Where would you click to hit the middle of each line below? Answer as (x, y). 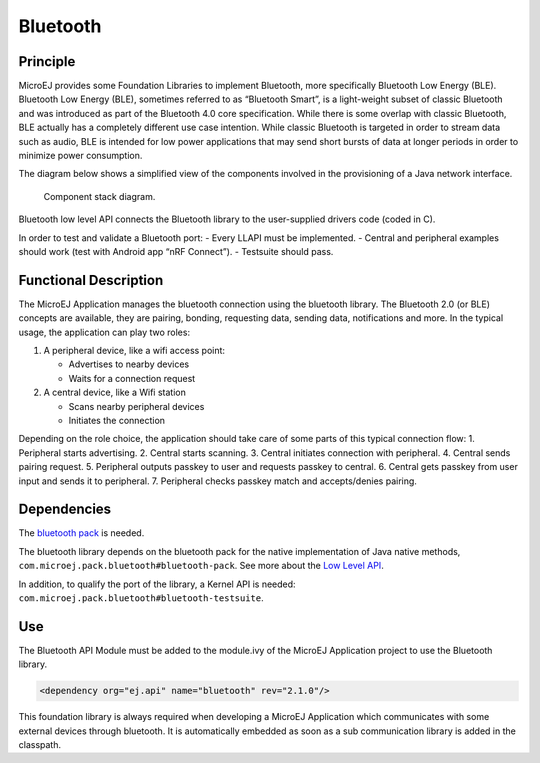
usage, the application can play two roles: (104, 332)
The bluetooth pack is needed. (81, 533)
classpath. (40, 745)
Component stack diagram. (99, 196)
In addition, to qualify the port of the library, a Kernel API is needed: (157, 584)
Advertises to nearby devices (129, 364)
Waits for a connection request (132, 378)
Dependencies (65, 509)
